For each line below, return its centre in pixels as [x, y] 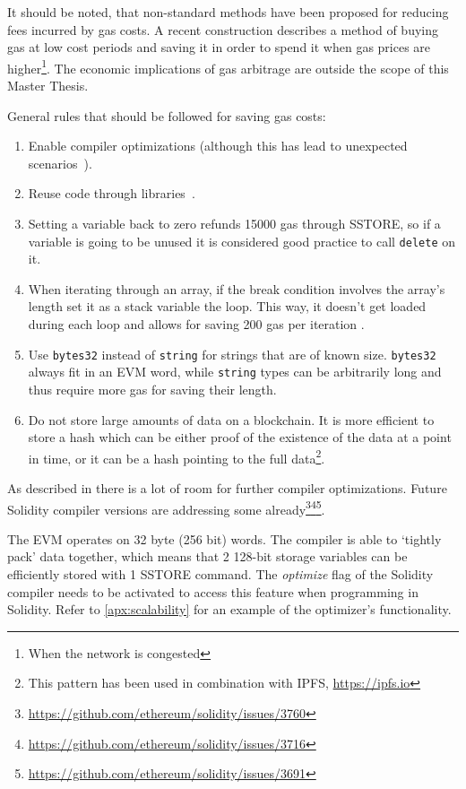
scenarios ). [60, 163]
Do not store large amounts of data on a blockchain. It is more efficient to [231, 419]
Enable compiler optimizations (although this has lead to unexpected [218, 146]
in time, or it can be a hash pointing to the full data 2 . [177, 456]
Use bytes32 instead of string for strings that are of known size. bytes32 [232, 354]
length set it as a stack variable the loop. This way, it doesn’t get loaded [227, 306]
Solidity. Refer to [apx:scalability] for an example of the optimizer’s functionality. [229, 609]
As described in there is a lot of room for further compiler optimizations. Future [227, 487]
